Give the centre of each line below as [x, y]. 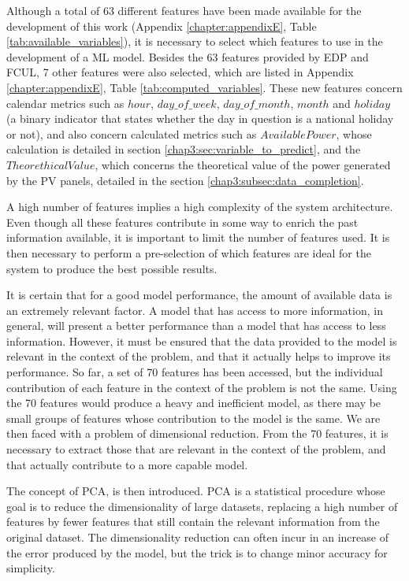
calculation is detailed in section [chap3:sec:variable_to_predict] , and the [184, 149]
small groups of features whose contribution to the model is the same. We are [193, 418]
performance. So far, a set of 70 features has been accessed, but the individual [195, 372]
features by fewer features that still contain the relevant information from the [193, 522]
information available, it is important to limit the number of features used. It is [198, 237]
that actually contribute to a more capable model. [127, 464]
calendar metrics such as [65, 103]
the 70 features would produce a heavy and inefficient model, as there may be [194, 403]
